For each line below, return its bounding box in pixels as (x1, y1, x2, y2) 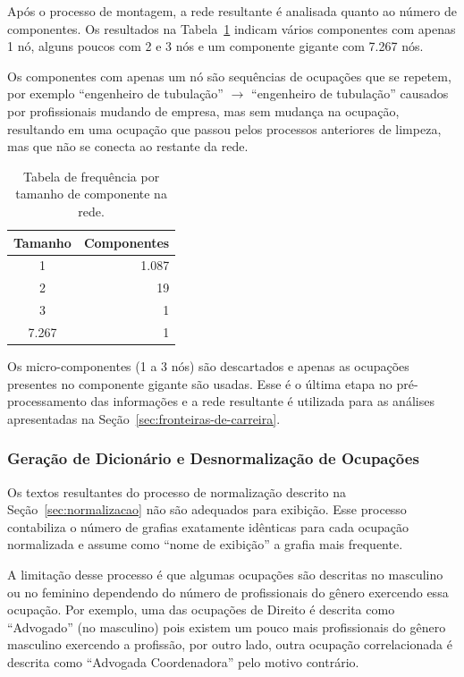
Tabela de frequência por (23, 166, 160, 185)
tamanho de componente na (15, 184, 167, 203)
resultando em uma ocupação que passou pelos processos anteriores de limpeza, (7, 119, 442, 138)
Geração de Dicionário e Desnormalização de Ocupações (7, 447, 419, 470)
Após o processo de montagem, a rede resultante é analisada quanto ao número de (7, 2, 457, 20)
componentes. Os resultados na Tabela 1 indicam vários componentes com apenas (7, 19, 456, 38)
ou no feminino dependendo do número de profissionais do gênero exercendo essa (7, 582, 449, 601)
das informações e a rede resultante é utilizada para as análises (90, 392, 434, 410)
